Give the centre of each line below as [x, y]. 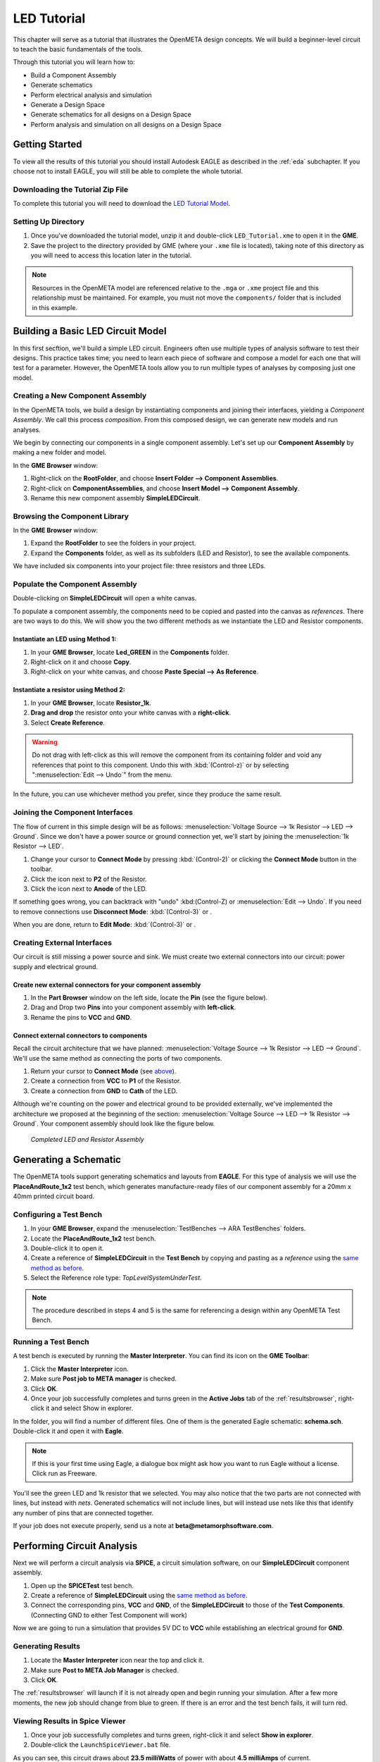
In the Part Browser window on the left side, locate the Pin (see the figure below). [149, 998]
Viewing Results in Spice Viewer [69, 1721]
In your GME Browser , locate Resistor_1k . [91, 703]
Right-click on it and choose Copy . [81, 662]
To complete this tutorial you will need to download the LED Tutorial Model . [121, 204]
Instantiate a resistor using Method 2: [69, 690]
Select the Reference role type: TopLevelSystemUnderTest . [116, 1278]
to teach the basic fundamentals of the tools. [78, 49]
